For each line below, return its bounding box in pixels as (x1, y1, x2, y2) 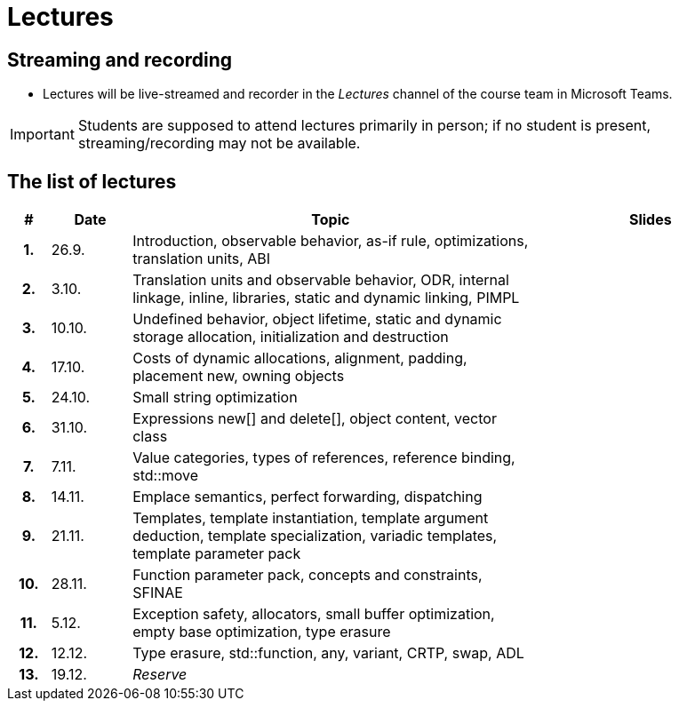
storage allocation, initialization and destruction (132, 328, 449, 346)
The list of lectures (7, 170, 177, 193)
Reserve (132, 665, 188, 684)
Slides (628, 211, 672, 229)
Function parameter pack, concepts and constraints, (132, 566, 483, 585)
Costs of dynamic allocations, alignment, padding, (132, 349, 467, 368)
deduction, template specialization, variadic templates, (132, 527, 498, 545)
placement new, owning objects (132, 367, 345, 386)
